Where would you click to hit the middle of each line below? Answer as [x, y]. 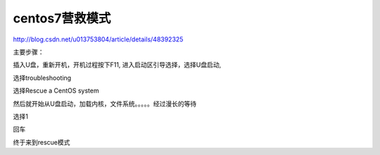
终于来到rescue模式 [42, 142]
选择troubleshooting [42, 78]
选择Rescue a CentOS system [56, 90]
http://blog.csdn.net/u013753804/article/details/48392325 [98, 39]
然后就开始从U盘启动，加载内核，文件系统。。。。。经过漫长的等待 [105, 103]
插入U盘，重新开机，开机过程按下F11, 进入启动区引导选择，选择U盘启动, [117, 65]
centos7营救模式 [62, 18]
